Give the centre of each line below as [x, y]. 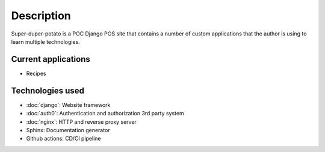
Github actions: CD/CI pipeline [63, 139]
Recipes [36, 73]
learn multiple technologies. [46, 41]
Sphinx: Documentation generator [68, 130]
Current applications [51, 59]
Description [41, 16]
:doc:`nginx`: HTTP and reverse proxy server [81, 122]
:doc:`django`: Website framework [68, 105]
